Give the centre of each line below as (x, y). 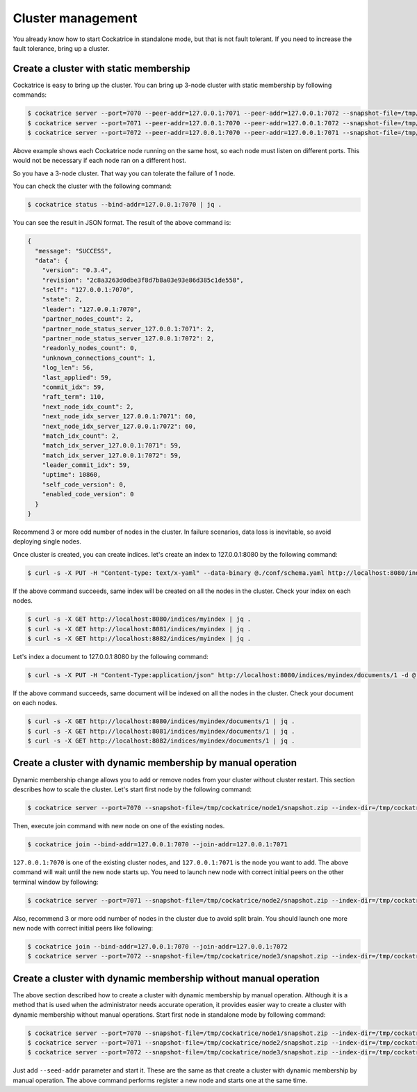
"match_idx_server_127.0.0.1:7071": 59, (112, 446)
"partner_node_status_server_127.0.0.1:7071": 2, (128, 329)
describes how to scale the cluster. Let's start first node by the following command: (132, 789)
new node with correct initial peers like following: (83, 928)
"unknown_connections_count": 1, (99, 358)
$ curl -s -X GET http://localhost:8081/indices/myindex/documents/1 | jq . (161, 731)
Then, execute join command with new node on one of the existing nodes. (119, 825)
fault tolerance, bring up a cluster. (61, 48)
